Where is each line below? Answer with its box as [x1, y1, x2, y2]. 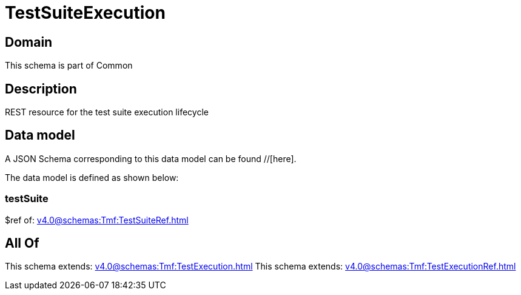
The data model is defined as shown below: [5, 172, 179, 183]
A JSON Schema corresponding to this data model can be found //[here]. [5, 153, 297, 164]
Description [5, 81, 77, 97]
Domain [5, 34, 53, 50]
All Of [5, 236, 39, 251]
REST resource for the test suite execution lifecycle [5, 107, 209, 118]
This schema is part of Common [5, 60, 133, 71]
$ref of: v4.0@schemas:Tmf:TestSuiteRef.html [5, 214, 189, 225]
